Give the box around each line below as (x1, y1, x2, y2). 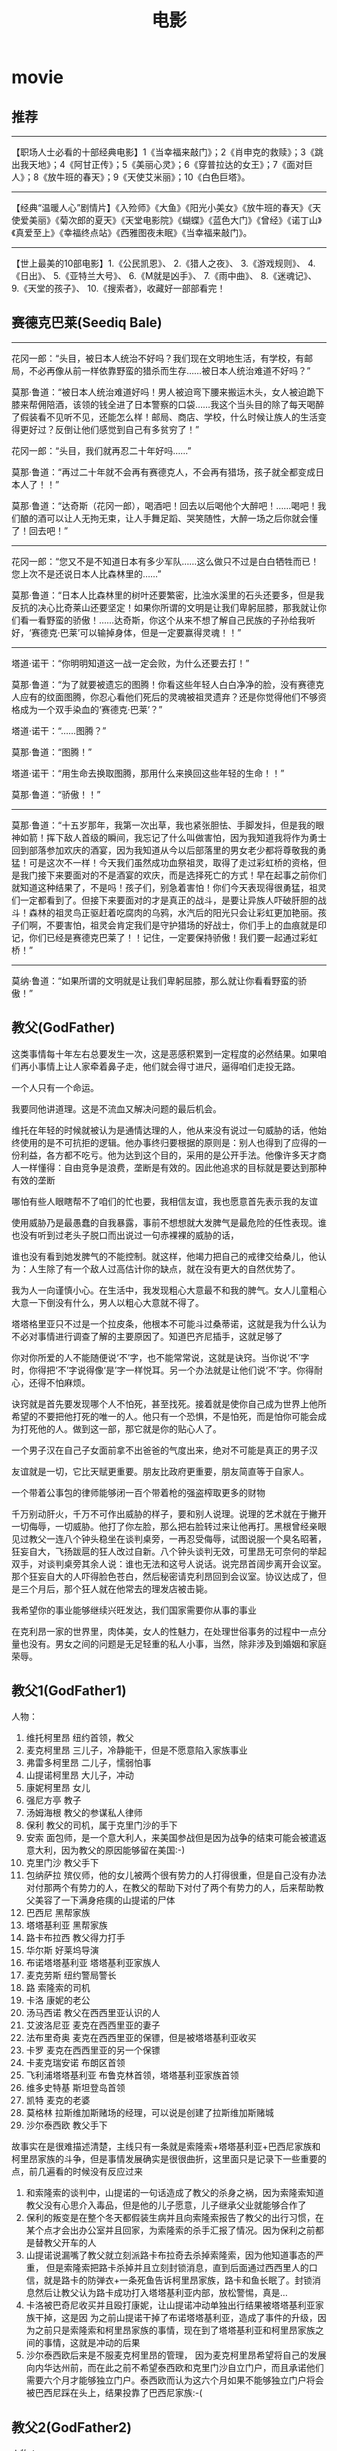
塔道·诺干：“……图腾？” (11, 724, 107, 736)
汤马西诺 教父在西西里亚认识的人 (25, 2007, 161, 2019)
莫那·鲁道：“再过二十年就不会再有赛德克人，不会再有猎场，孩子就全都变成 (11, 466, 316, 478)
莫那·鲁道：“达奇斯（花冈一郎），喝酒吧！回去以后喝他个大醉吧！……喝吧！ (11, 499, 318, 511)
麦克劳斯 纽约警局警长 (25, 1969, 117, 1981)
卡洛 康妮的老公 (25, 1994, 91, 2006)
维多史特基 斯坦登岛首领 (25, 2082, 126, 2094)
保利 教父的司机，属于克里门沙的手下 (25, 1819, 178, 1831)
